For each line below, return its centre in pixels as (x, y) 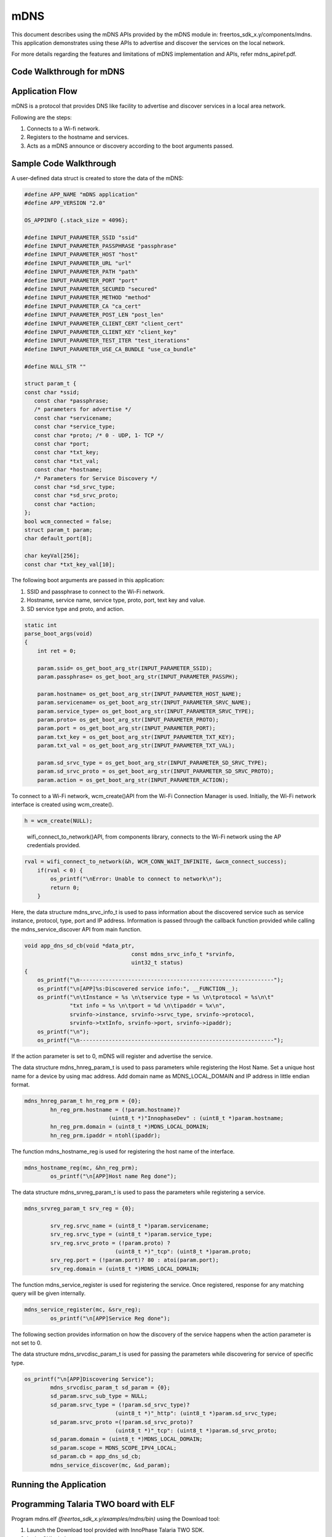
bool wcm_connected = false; (68, 521)
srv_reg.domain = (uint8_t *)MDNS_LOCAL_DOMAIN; (125, 1269)
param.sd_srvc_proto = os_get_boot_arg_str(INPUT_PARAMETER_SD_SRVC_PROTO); (156, 771)
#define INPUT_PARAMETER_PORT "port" (81, 280)
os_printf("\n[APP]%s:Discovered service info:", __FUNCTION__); (138, 989)
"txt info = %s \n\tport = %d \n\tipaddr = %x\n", (148, 1006)
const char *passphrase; (71, 401)
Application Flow (45, 91)
